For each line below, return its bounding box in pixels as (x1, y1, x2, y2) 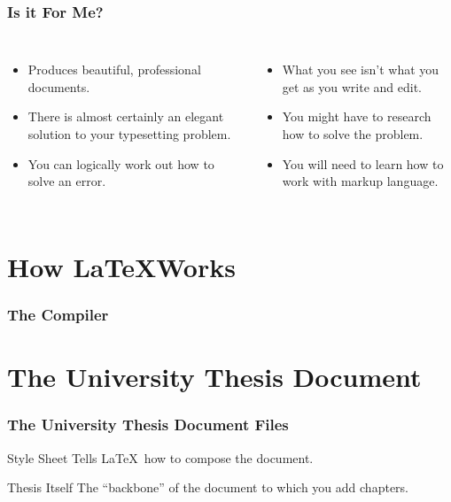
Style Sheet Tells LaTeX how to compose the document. (7, 448, 314, 467)
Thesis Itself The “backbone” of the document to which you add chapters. (7, 478, 408, 497)
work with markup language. (282, 172, 439, 190)
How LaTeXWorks (7, 248, 236, 284)
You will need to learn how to (282, 154, 444, 173)
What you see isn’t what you (282, 60, 439, 79)
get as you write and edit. (282, 77, 423, 96)
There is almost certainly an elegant (27, 107, 224, 126)
